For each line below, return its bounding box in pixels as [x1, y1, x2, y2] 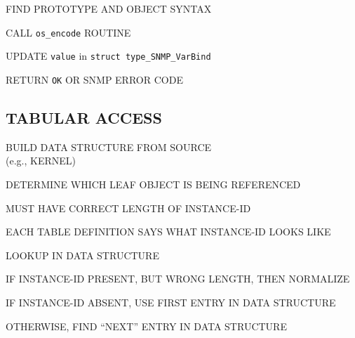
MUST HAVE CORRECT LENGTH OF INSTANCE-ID [6, 200, 251, 215]
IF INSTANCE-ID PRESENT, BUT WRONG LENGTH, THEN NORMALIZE [6, 271, 350, 286]
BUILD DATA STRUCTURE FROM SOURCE [6, 139, 212, 154]
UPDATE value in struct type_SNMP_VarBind [6, 48, 211, 63]
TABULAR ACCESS [6, 106, 162, 128]
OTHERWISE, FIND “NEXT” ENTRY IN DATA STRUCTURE [6, 318, 287, 333]
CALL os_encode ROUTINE [6, 25, 131, 39]
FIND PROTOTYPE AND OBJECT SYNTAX [6, 1, 212, 15]
